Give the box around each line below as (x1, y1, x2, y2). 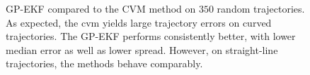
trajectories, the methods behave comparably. (6, 56, 203, 71)
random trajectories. (217, 1, 305, 15)
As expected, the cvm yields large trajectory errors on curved (6, 15, 272, 29)
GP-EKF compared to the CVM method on (6, 1, 196, 15)
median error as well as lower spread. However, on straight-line (6, 42, 278, 57)
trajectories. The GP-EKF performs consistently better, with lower (6, 29, 296, 43)
